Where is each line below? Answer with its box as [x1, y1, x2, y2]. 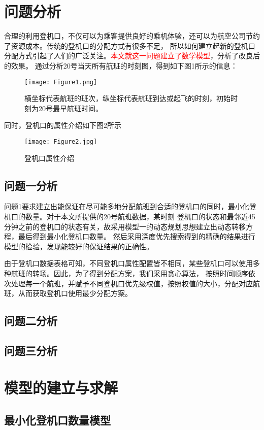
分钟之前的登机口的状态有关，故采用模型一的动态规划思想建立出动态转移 [4, 221, 246, 231]
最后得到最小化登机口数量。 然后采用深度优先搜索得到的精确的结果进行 [18, 231, 255, 242]
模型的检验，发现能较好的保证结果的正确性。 [4, 241, 153, 251]
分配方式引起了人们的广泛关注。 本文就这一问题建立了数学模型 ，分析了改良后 [4, 50, 260, 61]
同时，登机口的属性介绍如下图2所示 [4, 120, 121, 130]
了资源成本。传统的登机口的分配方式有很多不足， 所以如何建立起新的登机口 [4, 40, 255, 51]
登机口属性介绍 [24, 152, 74, 163]
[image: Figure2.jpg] [24, 138, 97, 145]
